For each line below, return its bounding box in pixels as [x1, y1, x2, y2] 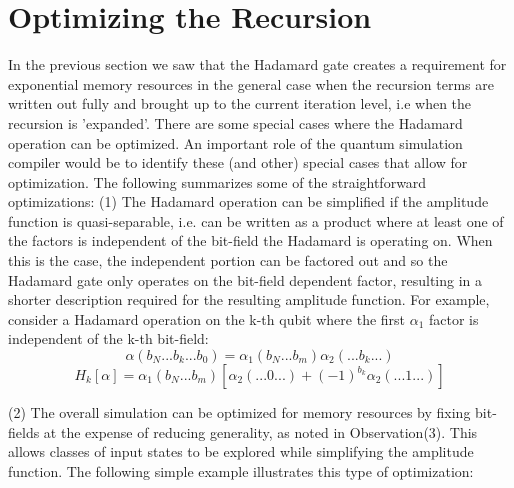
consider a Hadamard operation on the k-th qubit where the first [8, 308, 406, 329]
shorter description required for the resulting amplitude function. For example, [8, 289, 490, 310]
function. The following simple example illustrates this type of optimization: [8, 460, 474, 481]
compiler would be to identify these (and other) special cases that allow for [8, 152, 468, 173]
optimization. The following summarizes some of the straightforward [8, 171, 427, 192]
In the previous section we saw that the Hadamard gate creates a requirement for [8, 54, 507, 75]
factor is [429, 308, 479, 329]
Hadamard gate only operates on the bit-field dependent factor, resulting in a [8, 269, 483, 290]
